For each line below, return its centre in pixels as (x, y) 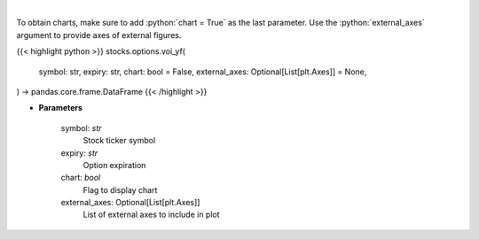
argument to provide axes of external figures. (99, 35)
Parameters (61, 108)
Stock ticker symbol (119, 141)
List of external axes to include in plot (152, 215)
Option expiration (114, 165)
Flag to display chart (120, 189)
